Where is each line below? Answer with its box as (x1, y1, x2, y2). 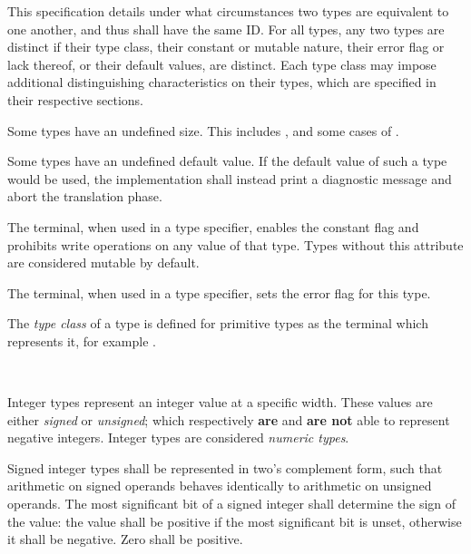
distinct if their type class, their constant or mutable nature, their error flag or (7, 37, 445, 56)
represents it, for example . (7, 331, 156, 350)
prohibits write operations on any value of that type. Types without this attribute (7, 235, 464, 254)
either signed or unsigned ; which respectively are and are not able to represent (7, 410, 450, 429)
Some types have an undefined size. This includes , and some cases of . (7, 121, 399, 140)
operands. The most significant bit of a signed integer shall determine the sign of (7, 494, 456, 513)
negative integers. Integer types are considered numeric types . (7, 428, 349, 447)
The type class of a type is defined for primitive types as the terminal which (7, 314, 428, 333)
